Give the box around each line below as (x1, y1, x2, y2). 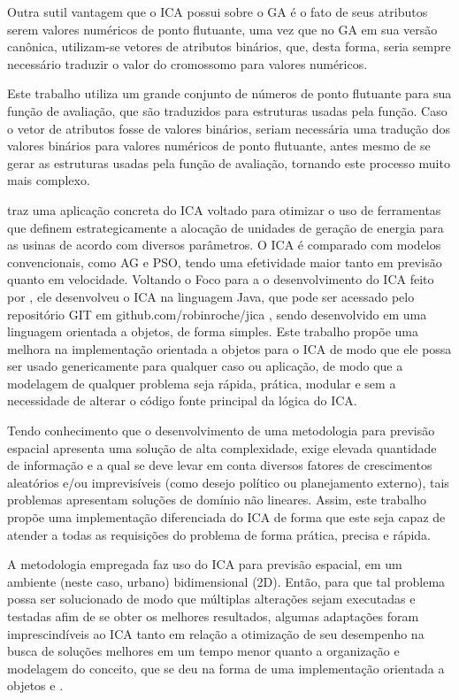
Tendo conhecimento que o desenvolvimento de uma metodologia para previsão (7, 421, 435, 440)
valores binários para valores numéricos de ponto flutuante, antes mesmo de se (7, 136, 431, 155)
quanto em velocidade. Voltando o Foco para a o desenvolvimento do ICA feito (7, 270, 434, 288)
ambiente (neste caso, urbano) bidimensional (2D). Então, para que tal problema (7, 572, 446, 590)
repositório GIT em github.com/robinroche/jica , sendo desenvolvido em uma (7, 304, 427, 323)
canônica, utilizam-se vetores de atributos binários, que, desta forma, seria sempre (7, 37, 451, 56)
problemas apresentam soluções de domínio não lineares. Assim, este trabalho (7, 490, 427, 509)
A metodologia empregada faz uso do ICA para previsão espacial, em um (7, 555, 402, 573)
